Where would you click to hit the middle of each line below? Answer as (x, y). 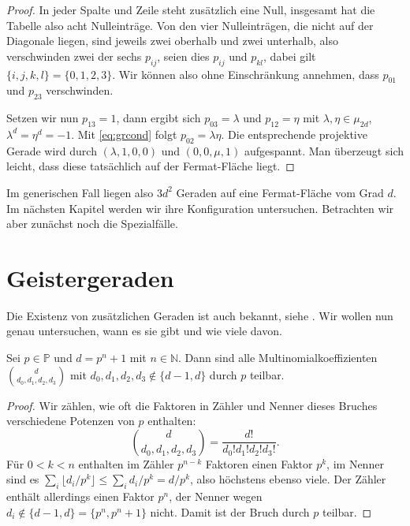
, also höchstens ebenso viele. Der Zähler (288, 479)
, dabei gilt (290, 56)
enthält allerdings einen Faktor (80, 496)
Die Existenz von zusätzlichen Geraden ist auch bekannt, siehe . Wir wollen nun (200, 315)
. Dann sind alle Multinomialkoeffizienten (278, 358)
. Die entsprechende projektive (294, 134)
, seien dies (183, 56)
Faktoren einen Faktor (259, 463)
